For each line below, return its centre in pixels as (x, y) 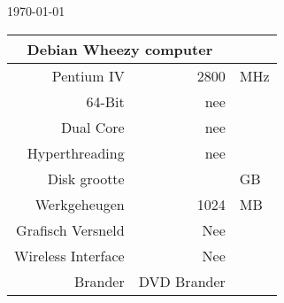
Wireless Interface (69, 255)
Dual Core (92, 127)
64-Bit (105, 101)
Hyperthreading (76, 152)
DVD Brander (182, 281)
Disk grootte (86, 178)
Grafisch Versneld (70, 229)
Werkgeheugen (80, 204)
